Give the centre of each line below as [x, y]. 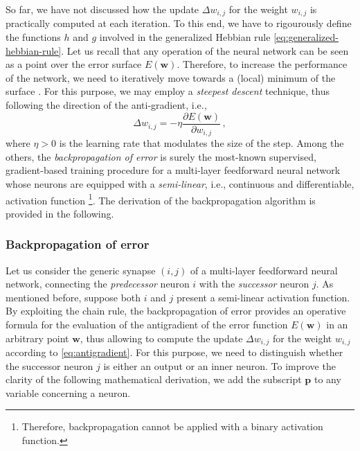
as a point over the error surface [74, 64]
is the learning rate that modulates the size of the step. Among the [201, 143]
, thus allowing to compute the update [161, 338]
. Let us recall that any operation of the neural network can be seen [205, 50]
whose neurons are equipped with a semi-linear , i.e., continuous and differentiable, [180, 183]
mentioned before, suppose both [73, 297]
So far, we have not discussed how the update [102, 9]
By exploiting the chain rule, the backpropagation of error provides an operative [176, 311]
